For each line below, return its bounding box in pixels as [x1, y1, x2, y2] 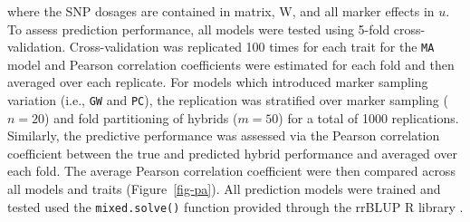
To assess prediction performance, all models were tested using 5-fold [7, 19, 390, 38]
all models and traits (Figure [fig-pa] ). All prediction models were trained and [7, 179, 441, 198]
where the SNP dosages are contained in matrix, [7, 2, 275, 20]
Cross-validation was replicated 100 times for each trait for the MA [69, 37, 435, 56]
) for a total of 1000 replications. [278, 108, 459, 127]
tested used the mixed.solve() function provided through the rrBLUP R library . [7, 197, 464, 216]
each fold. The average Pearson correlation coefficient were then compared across [7, 161, 456, 180]
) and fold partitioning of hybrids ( [44, 108, 238, 127]
